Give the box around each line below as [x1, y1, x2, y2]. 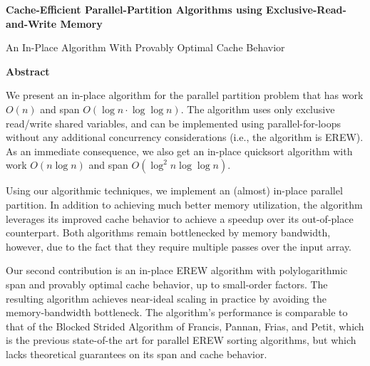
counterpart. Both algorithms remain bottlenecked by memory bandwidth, [6, 225, 331, 240]
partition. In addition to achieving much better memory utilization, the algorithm [6, 197, 363, 211]
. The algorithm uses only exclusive [180, 101, 335, 116]
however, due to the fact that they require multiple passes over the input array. [6, 239, 352, 253]
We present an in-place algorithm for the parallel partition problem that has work [6, 88, 364, 103]
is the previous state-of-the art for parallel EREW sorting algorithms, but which [6, 333, 356, 347]
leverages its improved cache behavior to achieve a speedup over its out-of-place [6, 211, 354, 226]
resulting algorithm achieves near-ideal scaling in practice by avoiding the [6, 291, 327, 305]
